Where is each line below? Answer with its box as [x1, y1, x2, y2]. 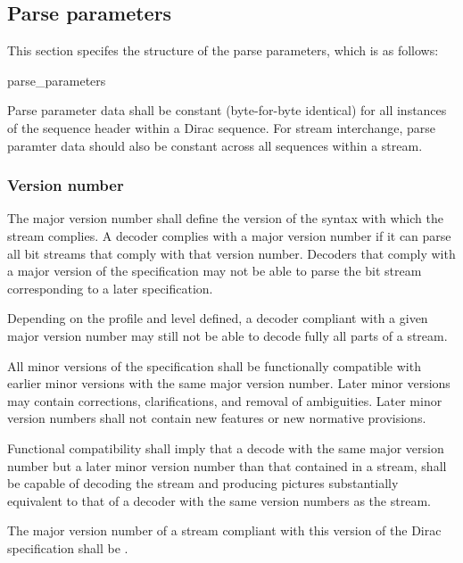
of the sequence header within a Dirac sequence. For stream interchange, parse [7, 118, 436, 137]
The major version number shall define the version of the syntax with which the [7, 209, 443, 228]
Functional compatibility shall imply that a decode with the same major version [7, 438, 444, 457]
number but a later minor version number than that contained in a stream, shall [7, 456, 447, 475]
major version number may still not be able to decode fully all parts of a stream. [7, 326, 448, 344]
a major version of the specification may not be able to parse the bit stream [7, 261, 422, 280]
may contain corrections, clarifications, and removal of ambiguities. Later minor [7, 391, 442, 410]
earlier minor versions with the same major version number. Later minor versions [7, 374, 451, 393]
